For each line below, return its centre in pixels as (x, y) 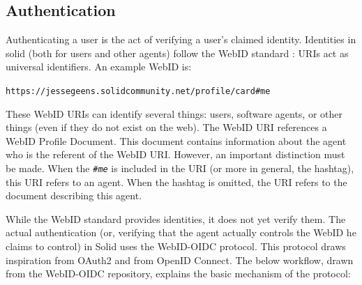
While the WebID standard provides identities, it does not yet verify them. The (176, 218)
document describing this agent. (74, 195)
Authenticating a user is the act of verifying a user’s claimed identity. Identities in (181, 39)
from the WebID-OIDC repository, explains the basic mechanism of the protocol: (178, 274)
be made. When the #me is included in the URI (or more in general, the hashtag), (180, 168)
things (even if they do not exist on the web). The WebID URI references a (166, 127)
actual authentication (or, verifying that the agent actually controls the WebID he (181, 232)
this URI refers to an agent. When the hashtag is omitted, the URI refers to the (176, 182)
